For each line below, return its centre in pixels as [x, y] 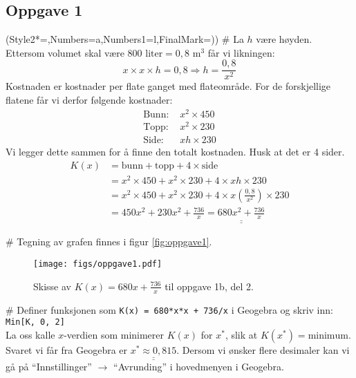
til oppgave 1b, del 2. [209, 286]
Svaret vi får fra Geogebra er [67, 349]
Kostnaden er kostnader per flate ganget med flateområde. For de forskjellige [168, 86]
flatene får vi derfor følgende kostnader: [89, 100]
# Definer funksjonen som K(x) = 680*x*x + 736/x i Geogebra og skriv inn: [169, 309]
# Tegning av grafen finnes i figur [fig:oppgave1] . [109, 242]
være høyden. [284, 39]
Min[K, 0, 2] [35, 322]
